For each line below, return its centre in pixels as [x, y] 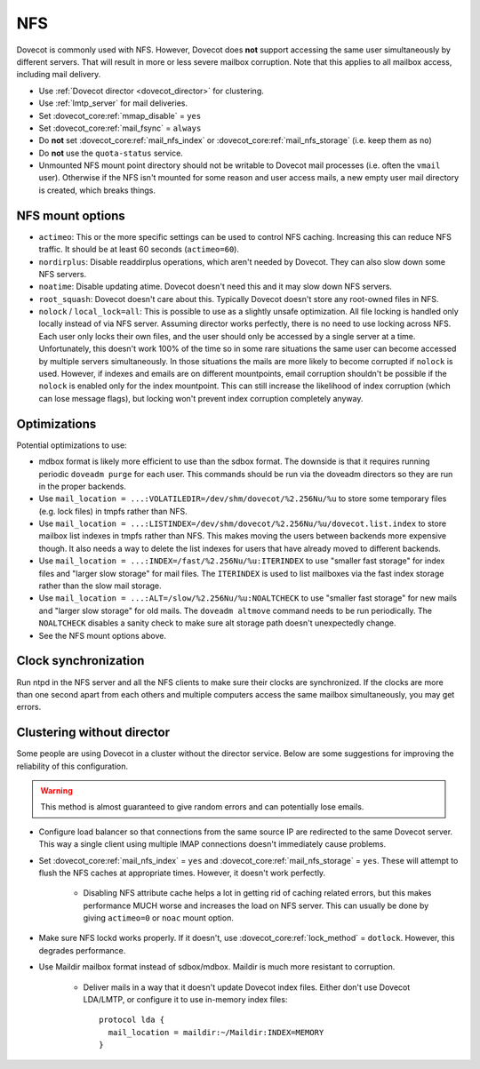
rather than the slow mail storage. [100, 586]
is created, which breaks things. [97, 190]
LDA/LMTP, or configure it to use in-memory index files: [185, 1000]
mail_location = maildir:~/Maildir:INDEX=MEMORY [216, 1032]
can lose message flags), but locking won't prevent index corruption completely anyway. [201, 398]
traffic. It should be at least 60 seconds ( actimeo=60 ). [139, 250]
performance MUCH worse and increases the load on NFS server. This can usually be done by [256, 905]
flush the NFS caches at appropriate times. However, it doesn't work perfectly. [182, 873]
